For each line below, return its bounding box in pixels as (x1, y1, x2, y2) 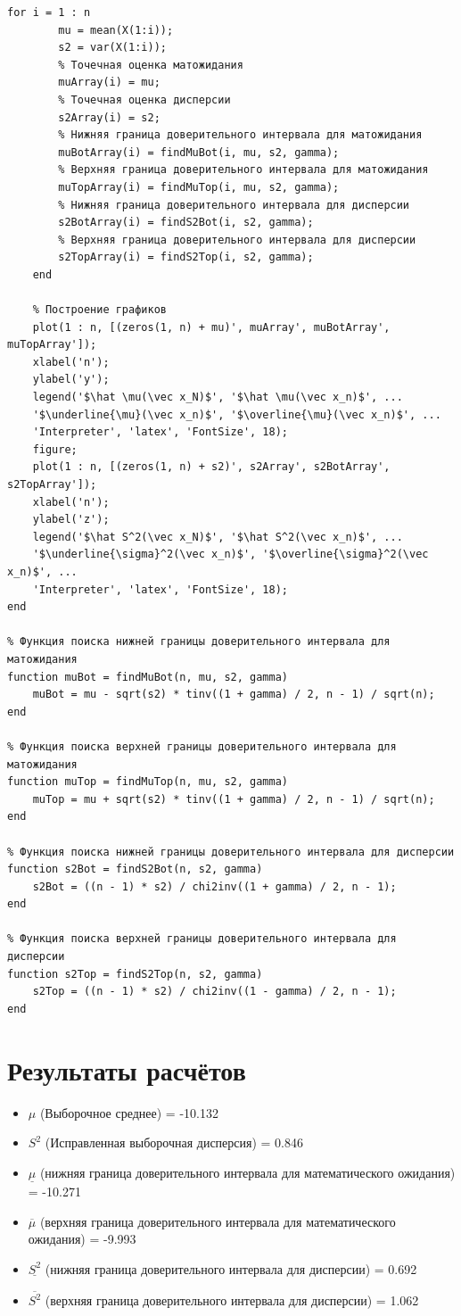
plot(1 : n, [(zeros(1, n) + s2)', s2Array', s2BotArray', (32, 460, 391, 474)
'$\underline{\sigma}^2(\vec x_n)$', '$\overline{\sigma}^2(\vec (32, 548, 429, 561)
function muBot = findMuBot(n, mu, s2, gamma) (7, 670, 288, 683)
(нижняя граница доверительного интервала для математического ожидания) (39, 1163, 456, 1181)
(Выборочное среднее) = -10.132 (39, 1103, 218, 1121)
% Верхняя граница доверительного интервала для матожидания (58, 163, 429, 177)
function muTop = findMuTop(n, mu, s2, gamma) (7, 775, 288, 789)
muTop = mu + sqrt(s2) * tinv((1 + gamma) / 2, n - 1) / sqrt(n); (32, 792, 435, 806)
